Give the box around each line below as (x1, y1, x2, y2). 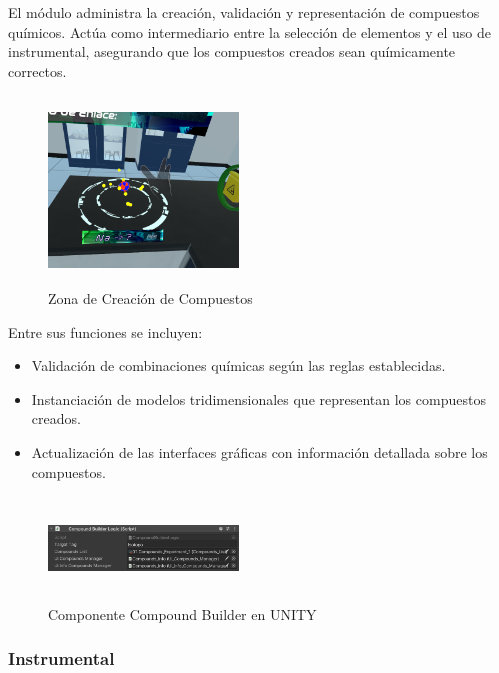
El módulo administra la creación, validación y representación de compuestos (8, 2, 480, 22)
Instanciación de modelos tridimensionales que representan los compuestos (31, 388, 486, 409)
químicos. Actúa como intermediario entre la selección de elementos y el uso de (8, 21, 491, 42)
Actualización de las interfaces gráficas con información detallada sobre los (31, 441, 488, 462)
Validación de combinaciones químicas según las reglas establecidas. (31, 355, 446, 376)
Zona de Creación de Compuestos (48, 287, 253, 308)
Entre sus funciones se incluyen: (8, 321, 203, 342)
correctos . (8, 60, 67, 81)
